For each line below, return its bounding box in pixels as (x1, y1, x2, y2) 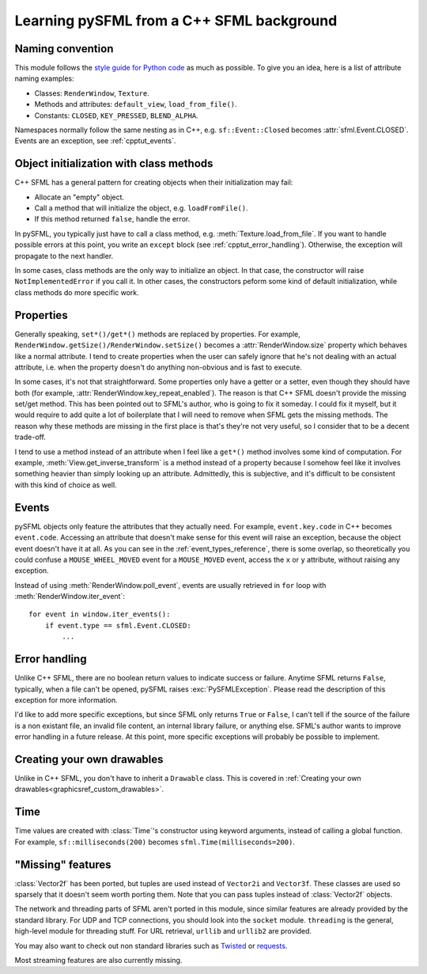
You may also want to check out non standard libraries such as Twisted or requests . (14, 941, 288, 950)
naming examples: (14, 74, 74, 83)
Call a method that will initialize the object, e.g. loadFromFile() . (34, 203, 248, 213)
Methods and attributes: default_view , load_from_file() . (34, 100, 237, 109)
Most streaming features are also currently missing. (14, 955, 183, 965)
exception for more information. (14, 695, 118, 704)
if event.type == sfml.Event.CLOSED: (44, 621, 191, 630)
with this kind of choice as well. (14, 479, 118, 490)
